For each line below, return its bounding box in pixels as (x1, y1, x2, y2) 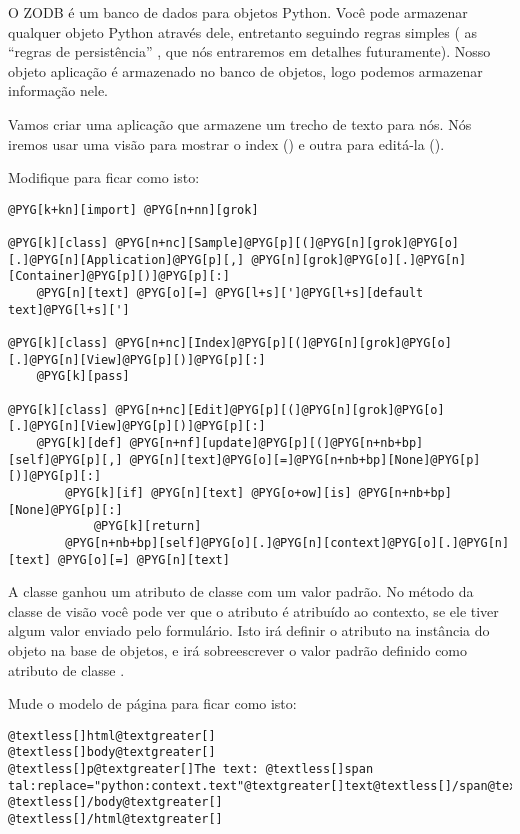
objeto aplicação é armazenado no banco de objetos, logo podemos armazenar (8, 60, 483, 81)
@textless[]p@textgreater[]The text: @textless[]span (8, 762, 374, 777)
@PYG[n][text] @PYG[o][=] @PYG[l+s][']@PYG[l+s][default (36, 286, 424, 301)
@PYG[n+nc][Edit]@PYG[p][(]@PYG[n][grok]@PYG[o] (115, 402, 445, 417)
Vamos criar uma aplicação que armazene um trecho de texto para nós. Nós (8, 113, 472, 134)
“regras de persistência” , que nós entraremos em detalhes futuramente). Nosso (8, 41, 491, 62)
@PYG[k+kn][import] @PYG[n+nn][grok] (8, 202, 259, 217)
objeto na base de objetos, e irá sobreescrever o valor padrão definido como (8, 639, 468, 660)
